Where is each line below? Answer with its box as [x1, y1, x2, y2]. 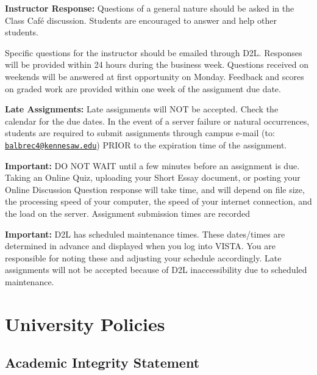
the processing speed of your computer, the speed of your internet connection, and [5, 195, 312, 208]
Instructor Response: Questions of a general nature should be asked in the [5, 2, 294, 14]
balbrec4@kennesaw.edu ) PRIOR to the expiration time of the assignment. [5, 138, 287, 151]
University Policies [5, 311, 165, 336]
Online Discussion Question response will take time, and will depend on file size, [5, 183, 305, 195]
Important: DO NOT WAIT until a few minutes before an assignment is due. [5, 159, 300, 172]
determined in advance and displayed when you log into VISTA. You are [5, 239, 276, 252]
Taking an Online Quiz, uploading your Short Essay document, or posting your [5, 171, 301, 184]
